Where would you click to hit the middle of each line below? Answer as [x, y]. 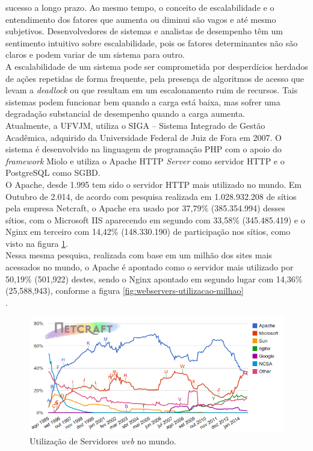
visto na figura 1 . [37, 243]
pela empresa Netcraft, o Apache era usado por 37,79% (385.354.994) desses [145, 208]
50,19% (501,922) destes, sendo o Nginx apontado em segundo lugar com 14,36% [154, 278]
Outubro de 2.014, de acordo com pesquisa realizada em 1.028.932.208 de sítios [151, 196]
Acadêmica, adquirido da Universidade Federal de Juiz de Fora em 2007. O [144, 137]
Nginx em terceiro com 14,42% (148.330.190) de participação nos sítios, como [148, 232]
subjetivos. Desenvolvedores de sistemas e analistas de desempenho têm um [144, 31]
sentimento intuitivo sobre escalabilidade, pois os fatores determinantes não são [152, 42]
